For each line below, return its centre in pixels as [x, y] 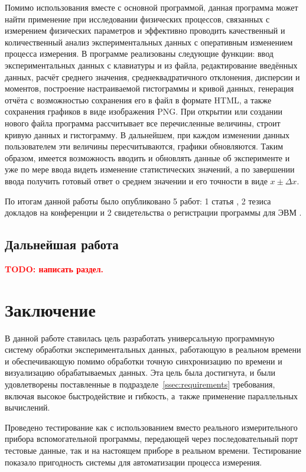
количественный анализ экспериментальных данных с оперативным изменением [149, 42]
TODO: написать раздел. [54, 268]
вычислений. [27, 407]
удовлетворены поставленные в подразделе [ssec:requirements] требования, [140, 384]
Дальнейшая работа [62, 244]
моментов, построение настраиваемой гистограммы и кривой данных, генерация [149, 88]
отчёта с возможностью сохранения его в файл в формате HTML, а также [138, 100]
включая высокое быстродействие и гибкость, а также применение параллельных [152, 395]
